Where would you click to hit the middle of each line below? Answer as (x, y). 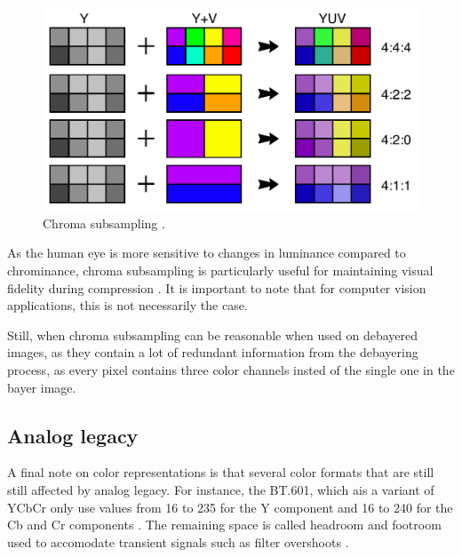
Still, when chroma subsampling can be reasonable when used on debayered (213, 334)
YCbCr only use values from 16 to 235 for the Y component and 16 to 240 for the (230, 507)
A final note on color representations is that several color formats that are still (221, 472)
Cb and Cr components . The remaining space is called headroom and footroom (224, 525)
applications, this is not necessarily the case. (127, 305)
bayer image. (42, 387)
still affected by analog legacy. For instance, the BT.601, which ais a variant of (221, 489)
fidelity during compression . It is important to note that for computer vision (217, 287)
